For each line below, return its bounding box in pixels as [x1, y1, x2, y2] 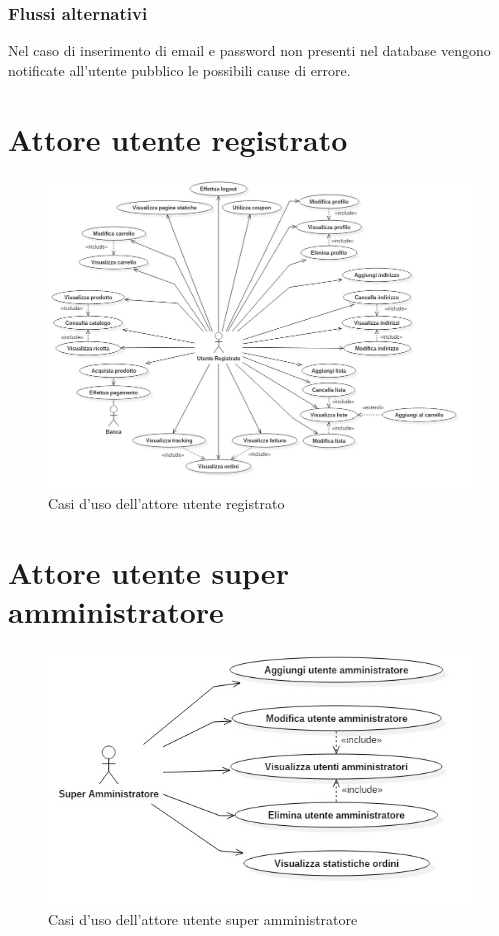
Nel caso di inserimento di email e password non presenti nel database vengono [8, 40, 491, 61]
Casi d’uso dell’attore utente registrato [48, 492, 285, 513]
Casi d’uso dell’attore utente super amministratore [48, 908, 358, 929]
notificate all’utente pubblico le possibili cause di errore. [8, 59, 351, 80]
